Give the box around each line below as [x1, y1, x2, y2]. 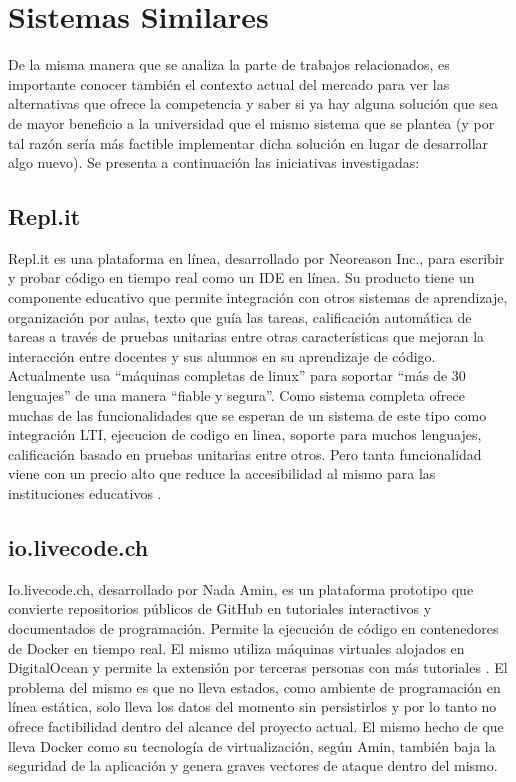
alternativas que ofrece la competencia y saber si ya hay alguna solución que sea [8, 93, 499, 114]
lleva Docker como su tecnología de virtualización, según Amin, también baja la [8, 735, 496, 756]
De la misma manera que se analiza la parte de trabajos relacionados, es [8, 54, 450, 75]
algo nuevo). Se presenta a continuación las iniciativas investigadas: [8, 152, 420, 173]
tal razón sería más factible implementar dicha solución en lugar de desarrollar [8, 132, 489, 153]
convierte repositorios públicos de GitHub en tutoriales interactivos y [8, 598, 432, 619]
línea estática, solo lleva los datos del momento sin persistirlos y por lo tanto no [8, 696, 497, 717]
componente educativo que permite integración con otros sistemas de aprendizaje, [8, 287, 508, 308]
